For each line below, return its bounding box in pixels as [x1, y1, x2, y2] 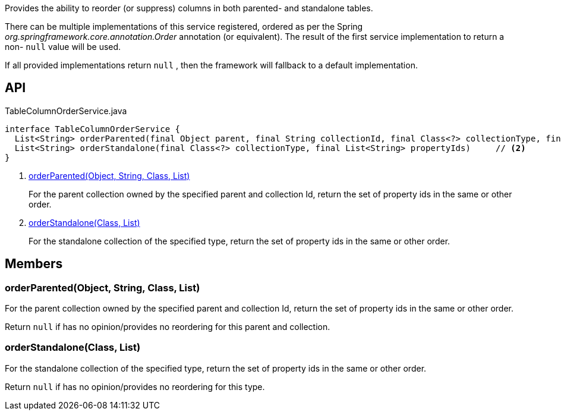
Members [5, 256, 63, 272]
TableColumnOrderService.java [5, 105, 127, 116]
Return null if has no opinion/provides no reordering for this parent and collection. [5, 322, 330, 332]
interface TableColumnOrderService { [5, 124, 181, 134]
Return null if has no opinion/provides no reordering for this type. [5, 381, 265, 392]
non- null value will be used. [5, 42, 121, 52]
